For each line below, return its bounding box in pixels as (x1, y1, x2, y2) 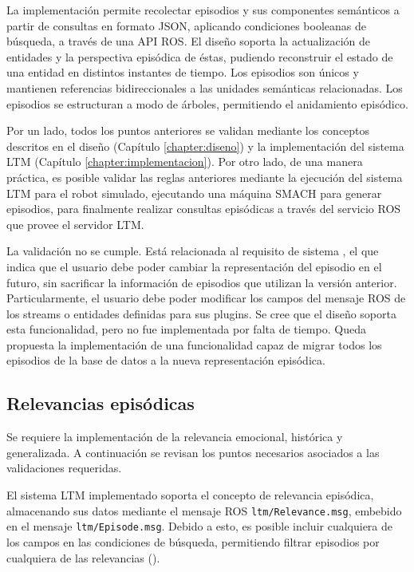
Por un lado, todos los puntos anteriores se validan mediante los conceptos (6, 122, 370, 139)
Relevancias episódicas (6, 391, 195, 416)
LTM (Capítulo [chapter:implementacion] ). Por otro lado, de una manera (6, 153, 363, 170)
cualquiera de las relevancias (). (6, 549, 160, 566)
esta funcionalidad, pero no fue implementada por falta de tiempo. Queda (6, 321, 366, 337)
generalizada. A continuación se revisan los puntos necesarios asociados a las (6, 444, 380, 460)
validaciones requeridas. (6, 460, 122, 476)
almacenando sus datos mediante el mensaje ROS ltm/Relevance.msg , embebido (6, 502, 402, 519)
